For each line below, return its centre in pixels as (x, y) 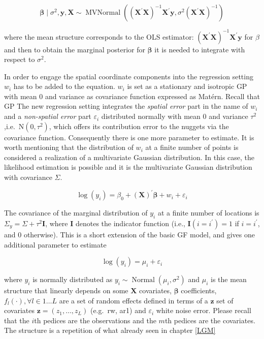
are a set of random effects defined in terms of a (134, 300)
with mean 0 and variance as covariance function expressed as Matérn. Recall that (132, 96)
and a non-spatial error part (48, 116)
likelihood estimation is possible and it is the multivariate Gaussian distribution (128, 167)
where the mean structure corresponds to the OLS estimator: (99, 36)
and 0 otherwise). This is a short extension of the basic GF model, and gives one (129, 234)
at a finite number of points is (192, 147)
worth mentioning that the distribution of (69, 147)
